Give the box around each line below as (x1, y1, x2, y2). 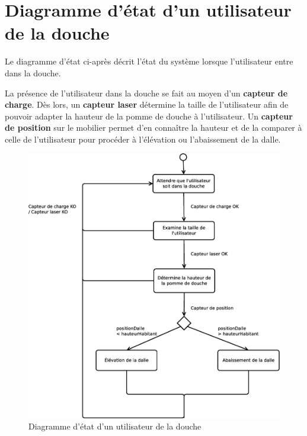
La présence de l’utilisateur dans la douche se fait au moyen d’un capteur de (5, 86, 288, 99)
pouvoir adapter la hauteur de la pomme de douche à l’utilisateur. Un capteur (5, 109, 293, 122)
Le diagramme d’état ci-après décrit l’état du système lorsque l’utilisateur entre (5, 55, 293, 67)
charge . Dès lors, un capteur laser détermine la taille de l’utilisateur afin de (5, 98, 289, 111)
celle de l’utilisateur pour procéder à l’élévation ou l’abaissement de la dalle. (5, 133, 281, 145)
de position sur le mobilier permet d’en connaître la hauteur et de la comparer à (5, 121, 302, 134)
